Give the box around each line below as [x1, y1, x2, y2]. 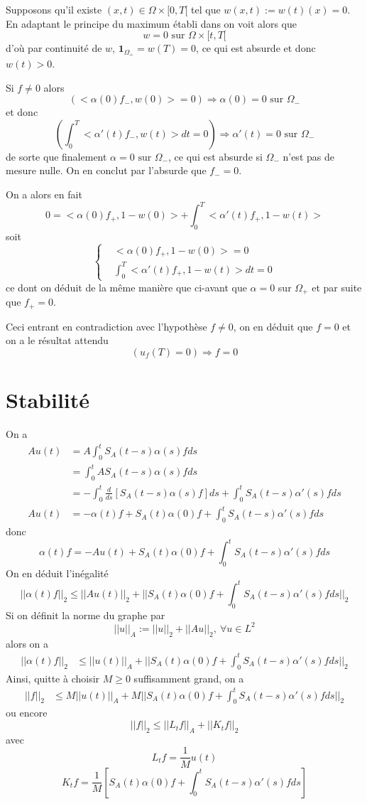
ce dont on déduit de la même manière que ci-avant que [6, 279, 247, 294]
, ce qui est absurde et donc [196, 41, 316, 55]
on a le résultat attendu [6, 333, 109, 348]
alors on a [6, 636, 49, 650]
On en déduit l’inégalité [6, 565, 109, 580]
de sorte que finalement [6, 149, 107, 164]
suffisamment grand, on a [133, 670, 244, 685]
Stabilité [6, 385, 90, 414]
